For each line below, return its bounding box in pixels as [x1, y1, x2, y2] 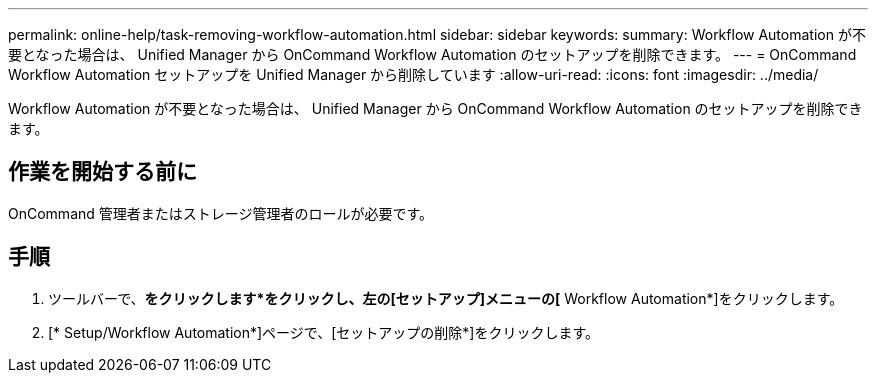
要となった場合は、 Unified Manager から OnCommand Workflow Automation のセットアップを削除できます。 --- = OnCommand [8, 46, 857, 63]
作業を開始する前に [8, 159, 197, 185]
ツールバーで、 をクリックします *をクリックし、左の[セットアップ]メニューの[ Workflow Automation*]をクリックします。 [48, 289, 844, 307]
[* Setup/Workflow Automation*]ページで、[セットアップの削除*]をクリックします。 [48, 323, 600, 341]
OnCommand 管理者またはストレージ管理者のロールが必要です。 [8, 204, 434, 222]
